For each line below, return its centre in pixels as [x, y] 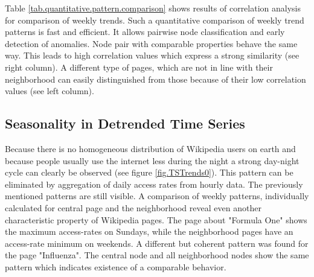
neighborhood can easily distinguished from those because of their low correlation [155, 79]
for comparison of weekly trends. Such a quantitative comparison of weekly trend [155, 20]
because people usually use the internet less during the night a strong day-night [152, 160]
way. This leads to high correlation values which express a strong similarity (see [152, 55]
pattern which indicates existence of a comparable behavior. [116, 266]
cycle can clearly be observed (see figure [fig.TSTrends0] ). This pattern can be [149, 172]
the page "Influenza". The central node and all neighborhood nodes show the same [157, 255]
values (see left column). [50, 91]
